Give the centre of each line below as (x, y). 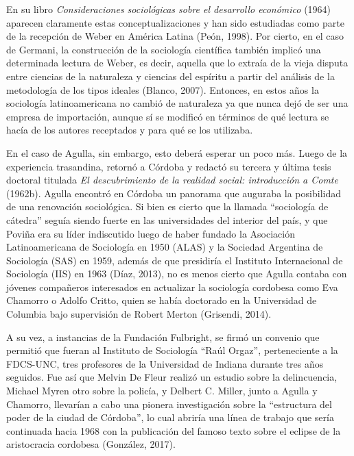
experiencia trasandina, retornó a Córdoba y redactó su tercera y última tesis (169, 166)
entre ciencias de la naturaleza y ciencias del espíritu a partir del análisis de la (170, 76)
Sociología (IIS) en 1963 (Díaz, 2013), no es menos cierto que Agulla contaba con (177, 274)
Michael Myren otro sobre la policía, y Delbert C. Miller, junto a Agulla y (162, 391)
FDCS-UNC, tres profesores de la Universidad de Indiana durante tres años (165, 363)
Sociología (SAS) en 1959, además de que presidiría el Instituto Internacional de (175, 260)
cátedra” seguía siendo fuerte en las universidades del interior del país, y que (167, 219)
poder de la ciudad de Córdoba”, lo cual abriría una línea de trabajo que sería (170, 417)
